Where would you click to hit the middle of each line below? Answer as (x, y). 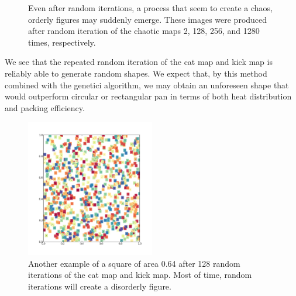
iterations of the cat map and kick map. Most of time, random (140, 275)
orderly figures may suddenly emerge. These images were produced (148, 19)
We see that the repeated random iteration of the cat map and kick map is (139, 62)
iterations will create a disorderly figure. (100, 286)
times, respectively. (62, 42)
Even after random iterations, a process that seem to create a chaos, (150, 8)
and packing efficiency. (45, 107)
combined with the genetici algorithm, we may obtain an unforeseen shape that (147, 85)
